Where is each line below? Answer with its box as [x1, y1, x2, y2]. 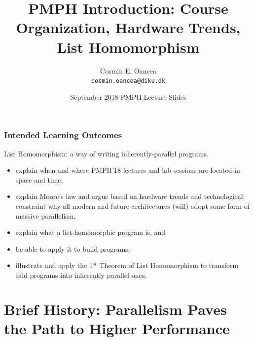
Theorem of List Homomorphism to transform [99, 260, 239, 270]
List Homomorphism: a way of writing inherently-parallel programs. [4, 148, 209, 158]
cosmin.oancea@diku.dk [91, 77, 166, 85]
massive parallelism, [15, 210, 76, 221]
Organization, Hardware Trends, [16, 17, 241, 38]
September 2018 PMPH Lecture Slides [70, 91, 186, 102]
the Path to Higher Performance [4, 318, 230, 338]
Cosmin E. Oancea [100, 65, 156, 76]
